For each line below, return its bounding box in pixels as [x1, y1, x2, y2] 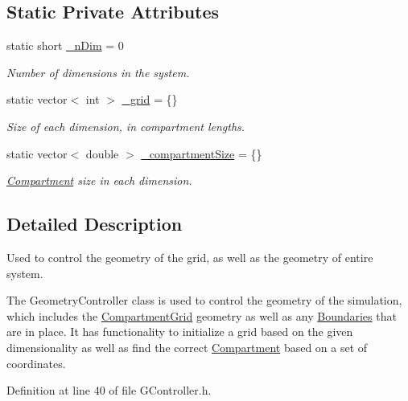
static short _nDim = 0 [6, 37, 124, 54]
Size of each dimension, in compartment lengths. [6, 117, 245, 134]
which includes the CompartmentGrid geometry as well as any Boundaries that [6, 307, 397, 324]
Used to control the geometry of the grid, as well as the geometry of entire [6, 248, 373, 265]
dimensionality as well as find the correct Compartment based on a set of [6, 338, 368, 355]
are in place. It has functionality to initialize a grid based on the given [6, 323, 353, 340]
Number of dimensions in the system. [6, 63, 190, 80]
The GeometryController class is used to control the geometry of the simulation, [6, 292, 402, 309]
